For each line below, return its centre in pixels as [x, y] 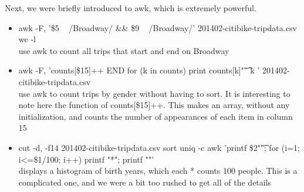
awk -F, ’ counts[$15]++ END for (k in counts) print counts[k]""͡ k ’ [139, 70]
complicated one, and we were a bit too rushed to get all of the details [145, 182]
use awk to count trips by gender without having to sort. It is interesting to [154, 93]
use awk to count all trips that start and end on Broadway [124, 50]
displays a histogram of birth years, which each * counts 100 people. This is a [158, 171]
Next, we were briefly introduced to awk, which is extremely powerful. [131, 8]
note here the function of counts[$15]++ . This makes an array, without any [154, 105]
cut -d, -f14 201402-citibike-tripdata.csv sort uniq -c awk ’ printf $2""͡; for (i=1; [159, 147]
